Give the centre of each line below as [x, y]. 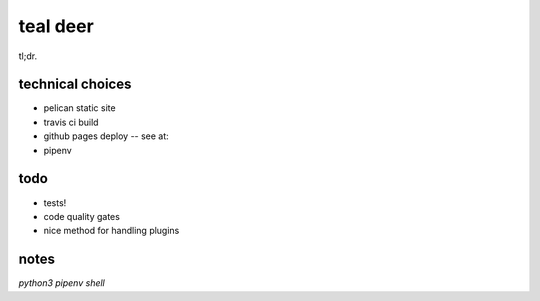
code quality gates [81, 216]
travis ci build [71, 122]
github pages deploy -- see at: [106, 136]
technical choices [75, 84]
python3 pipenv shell [61, 283]
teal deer [56, 26]
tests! [55, 202]
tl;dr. [28, 56]
